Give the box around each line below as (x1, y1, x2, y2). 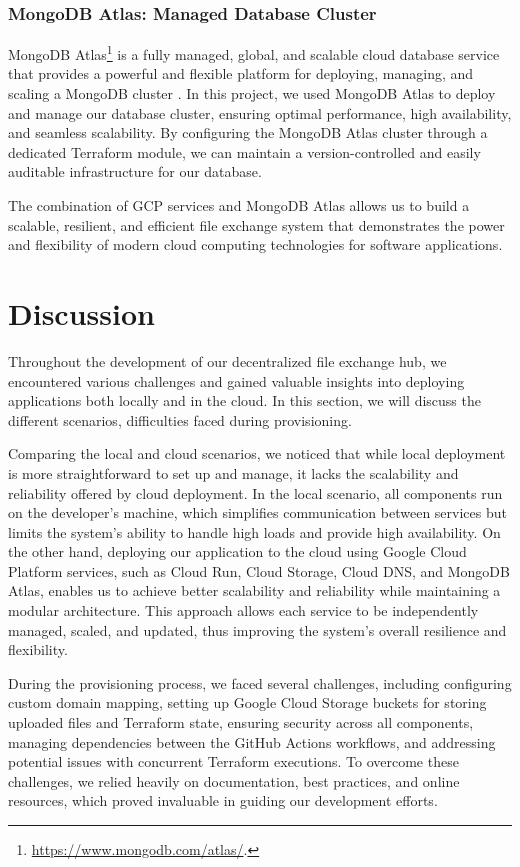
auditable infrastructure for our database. (8, 161, 262, 182)
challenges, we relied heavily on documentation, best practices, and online (8, 770, 460, 791)
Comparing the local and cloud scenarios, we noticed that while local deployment (8, 443, 506, 464)
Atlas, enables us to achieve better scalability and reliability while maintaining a (8, 580, 501, 601)
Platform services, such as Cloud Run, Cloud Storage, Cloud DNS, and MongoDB (8, 560, 510, 581)
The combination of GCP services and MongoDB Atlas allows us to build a (8, 195, 470, 216)
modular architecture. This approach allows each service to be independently (8, 600, 479, 621)
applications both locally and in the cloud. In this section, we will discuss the (8, 390, 481, 411)
